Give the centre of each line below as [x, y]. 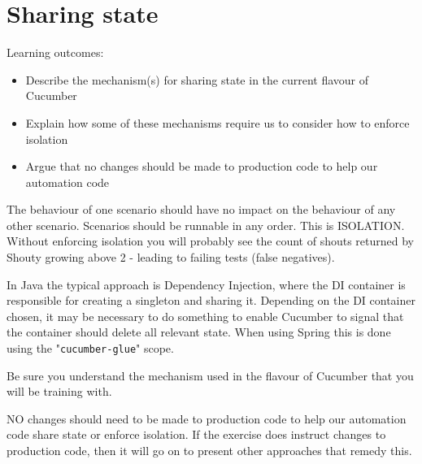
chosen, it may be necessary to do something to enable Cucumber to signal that [205, 316]
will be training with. [59, 391]
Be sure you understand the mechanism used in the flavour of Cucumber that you [210, 375]
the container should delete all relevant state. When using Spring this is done [199, 332]
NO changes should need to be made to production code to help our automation [207, 418]
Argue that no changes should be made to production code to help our [202, 166]
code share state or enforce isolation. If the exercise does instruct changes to [196, 434]
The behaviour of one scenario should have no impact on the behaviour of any [201, 209]
